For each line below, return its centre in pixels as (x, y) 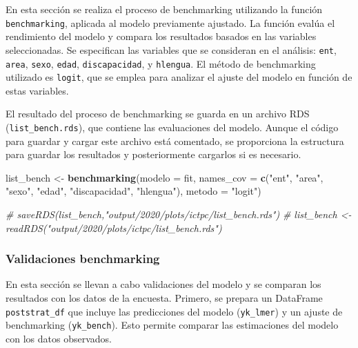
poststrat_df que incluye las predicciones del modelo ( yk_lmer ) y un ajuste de (174, 311)
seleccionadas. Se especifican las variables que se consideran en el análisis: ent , (171, 49)
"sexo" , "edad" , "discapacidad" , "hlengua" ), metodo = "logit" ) (133, 191)
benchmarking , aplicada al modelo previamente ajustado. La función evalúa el (170, 22)
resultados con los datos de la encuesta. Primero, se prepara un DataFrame (164, 298)
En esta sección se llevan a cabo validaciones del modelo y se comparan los (163, 284)
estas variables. (37, 90)
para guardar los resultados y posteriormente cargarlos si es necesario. (153, 154)
